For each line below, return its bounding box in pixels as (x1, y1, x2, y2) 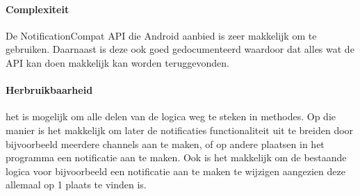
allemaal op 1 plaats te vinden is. (6, 177, 147, 192)
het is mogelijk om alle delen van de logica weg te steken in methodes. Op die (6, 109, 336, 124)
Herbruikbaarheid (6, 83, 93, 97)
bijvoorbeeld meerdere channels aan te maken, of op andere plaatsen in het (6, 136, 325, 151)
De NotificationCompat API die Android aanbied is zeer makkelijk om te (6, 28, 317, 42)
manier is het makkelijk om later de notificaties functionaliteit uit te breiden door (6, 122, 354, 137)
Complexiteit (6, 1, 69, 16)
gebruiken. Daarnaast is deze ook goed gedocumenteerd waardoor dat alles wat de (6, 42, 354, 56)
